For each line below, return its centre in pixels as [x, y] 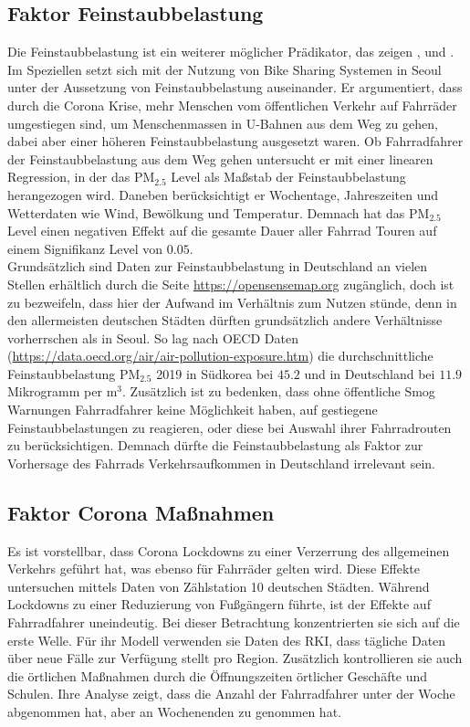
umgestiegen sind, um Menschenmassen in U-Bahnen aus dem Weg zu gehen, [223, 123]
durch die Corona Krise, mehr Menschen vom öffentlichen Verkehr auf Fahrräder [232, 105]
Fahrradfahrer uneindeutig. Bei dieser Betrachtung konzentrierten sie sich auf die [234, 622]
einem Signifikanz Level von [85, 248]
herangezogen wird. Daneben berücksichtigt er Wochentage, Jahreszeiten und [223, 194]
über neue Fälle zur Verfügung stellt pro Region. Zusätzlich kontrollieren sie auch [235, 658]
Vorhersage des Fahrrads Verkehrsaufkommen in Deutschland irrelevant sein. [222, 463]
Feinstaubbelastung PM [74, 373]
